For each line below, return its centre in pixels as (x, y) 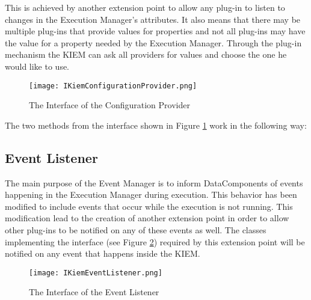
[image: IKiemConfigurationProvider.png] (113, 86)
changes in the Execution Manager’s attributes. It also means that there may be (153, 19)
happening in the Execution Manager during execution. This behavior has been (151, 194)
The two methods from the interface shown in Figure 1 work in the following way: (156, 125)
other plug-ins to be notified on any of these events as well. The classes (136, 229)
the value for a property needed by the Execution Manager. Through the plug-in (153, 42)
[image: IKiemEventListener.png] (96, 273)
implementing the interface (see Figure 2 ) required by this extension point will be (155, 241)
